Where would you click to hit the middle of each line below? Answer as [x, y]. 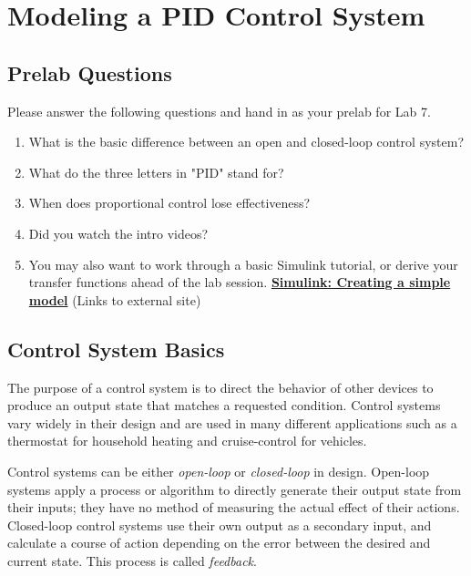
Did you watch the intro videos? [118, 233]
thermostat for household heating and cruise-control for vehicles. [187, 441]
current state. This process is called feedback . [132, 560]
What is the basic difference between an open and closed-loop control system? [246, 142]
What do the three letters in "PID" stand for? [156, 172]
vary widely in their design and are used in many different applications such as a [232, 422]
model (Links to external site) [115, 299]
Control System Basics [116, 349]
